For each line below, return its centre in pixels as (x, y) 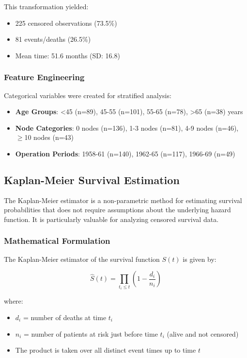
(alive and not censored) (203, 333)
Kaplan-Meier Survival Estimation (92, 179)
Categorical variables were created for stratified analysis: (88, 95)
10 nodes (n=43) (49, 137)
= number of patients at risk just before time (91, 333)
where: (14, 301)
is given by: (200, 259)
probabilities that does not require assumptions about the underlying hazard (117, 210)
